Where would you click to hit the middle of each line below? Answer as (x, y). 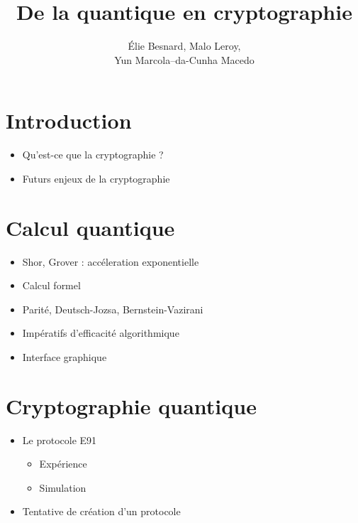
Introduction (69, 120)
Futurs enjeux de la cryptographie (96, 178)
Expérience (63, 464)
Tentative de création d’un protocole (101, 511)
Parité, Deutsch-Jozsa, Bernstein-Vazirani (113, 309)
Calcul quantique (90, 227)
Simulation (63, 487)
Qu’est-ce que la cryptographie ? (93, 155)
